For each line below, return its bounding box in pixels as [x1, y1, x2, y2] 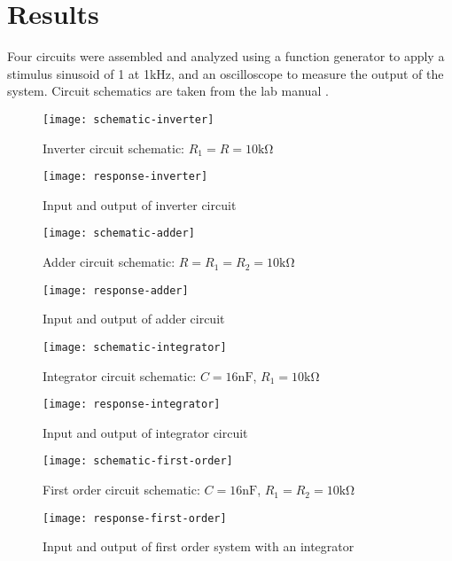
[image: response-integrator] [43, 398, 221, 411]
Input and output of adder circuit [43, 309, 225, 328]
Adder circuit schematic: [43, 253, 175, 271]
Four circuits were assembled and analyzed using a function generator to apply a [7, 47, 445, 66]
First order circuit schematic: [43, 480, 200, 499]
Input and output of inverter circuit [43, 195, 237, 214]
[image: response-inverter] [43, 170, 208, 183]
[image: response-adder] [43, 284, 189, 297]
